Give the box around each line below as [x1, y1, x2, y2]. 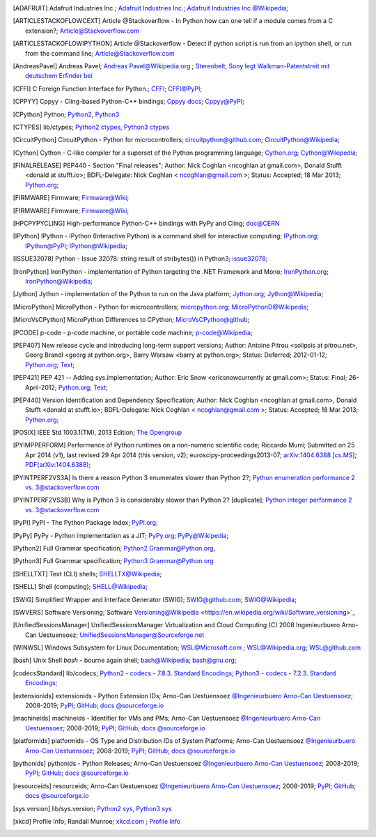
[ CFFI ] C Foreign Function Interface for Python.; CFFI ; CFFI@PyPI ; [13, 84, 202, 93]
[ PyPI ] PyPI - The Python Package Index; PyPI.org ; [13, 519, 158, 527]
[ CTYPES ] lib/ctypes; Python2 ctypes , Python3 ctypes [13, 123, 170, 131]
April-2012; [25, 383, 57, 392]
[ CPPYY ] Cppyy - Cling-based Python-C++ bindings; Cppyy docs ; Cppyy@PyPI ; [13, 98, 245, 106]
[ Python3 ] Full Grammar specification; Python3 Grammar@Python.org [13, 557, 214, 565]
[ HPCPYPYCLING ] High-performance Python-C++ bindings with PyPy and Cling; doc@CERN [13, 220, 280, 228]
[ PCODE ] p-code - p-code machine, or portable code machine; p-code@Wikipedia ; [13, 328, 253, 337]
